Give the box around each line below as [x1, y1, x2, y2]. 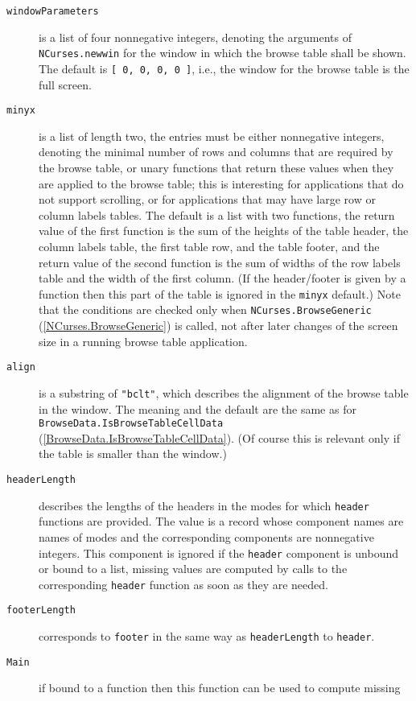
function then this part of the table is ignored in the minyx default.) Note [39, 285, 401, 302]
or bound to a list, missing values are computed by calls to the [39, 560, 348, 577]
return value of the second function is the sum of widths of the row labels [39, 254, 401, 270]
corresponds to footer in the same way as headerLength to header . [39, 628, 375, 645]
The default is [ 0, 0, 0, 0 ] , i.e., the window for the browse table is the [39, 60, 410, 76]
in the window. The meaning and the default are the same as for [39, 400, 356, 417]
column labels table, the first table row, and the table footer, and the [39, 237, 380, 254]
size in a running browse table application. [39, 332, 248, 349]
